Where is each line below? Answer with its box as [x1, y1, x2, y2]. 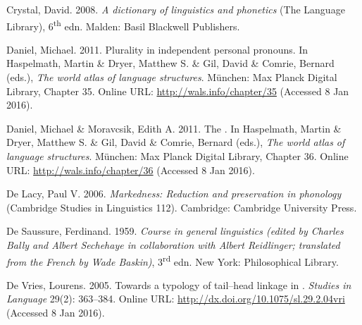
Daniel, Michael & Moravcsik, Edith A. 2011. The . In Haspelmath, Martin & [6, 121, 342, 135]
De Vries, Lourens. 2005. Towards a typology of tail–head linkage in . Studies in [6, 277, 351, 292]
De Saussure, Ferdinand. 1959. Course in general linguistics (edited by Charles [6, 223, 344, 238]
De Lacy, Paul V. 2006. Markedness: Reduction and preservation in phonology [6, 186, 342, 201]
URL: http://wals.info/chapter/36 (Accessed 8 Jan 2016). [6, 162, 255, 177]
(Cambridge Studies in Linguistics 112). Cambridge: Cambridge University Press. [6, 200, 357, 214]
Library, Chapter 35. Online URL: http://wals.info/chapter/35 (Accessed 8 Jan [6, 83, 349, 98]
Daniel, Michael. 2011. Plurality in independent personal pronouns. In [6, 42, 308, 56]
